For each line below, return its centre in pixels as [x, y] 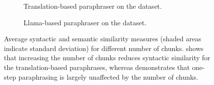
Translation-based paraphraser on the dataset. [93, 6]
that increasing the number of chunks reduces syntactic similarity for [107, 58]
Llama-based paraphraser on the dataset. [85, 22]
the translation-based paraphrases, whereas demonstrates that [97, 67]
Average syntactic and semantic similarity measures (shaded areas [103, 39]
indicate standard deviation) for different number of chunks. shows [104, 48]
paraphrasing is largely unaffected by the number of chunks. [108, 76]
